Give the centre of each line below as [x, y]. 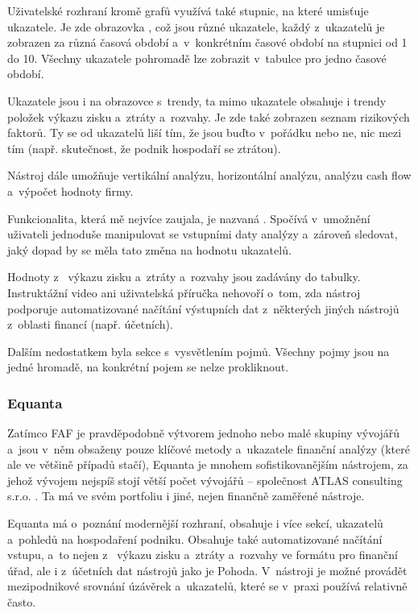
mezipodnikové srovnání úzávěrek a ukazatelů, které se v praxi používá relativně [207, 586]
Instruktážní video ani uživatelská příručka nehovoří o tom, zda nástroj [184, 292]
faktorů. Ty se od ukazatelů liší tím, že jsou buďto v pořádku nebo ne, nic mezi [205, 133]
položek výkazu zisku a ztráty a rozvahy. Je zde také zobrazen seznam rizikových [209, 116]
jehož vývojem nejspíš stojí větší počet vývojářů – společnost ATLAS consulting [205, 480]
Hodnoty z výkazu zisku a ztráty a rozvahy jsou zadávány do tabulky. [184, 277]
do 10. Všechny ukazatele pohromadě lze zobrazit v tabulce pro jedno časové [197, 58]
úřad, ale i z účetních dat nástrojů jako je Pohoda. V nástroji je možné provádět [207, 570]
